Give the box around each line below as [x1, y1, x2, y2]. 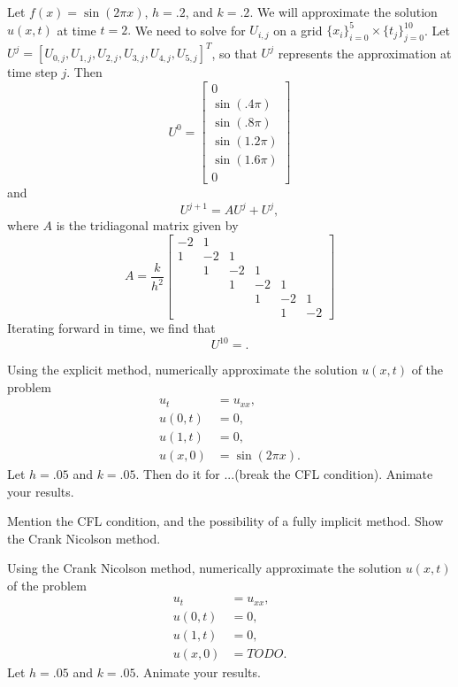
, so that [211, 43, 257, 62]
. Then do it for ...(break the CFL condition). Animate [135, 464, 433, 482]
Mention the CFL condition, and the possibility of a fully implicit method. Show [7, 512, 444, 530]
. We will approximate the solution [249, 3, 438, 20]
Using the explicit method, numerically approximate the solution [7, 360, 358, 379]
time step [7, 63, 57, 81]
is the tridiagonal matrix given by [56, 216, 239, 235]
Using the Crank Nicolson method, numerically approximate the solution [7, 559, 402, 577]
